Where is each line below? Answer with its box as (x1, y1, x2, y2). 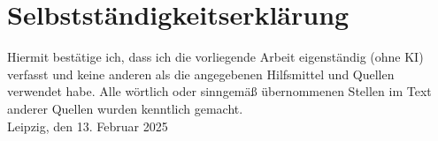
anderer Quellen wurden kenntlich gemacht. (7, 99, 243, 117)
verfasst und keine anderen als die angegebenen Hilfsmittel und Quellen (7, 64, 395, 83)
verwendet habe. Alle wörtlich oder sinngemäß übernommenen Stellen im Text (7, 82, 432, 100)
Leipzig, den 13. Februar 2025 (7, 116, 168, 135)
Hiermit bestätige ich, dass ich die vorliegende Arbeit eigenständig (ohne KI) (7, 48, 424, 66)
